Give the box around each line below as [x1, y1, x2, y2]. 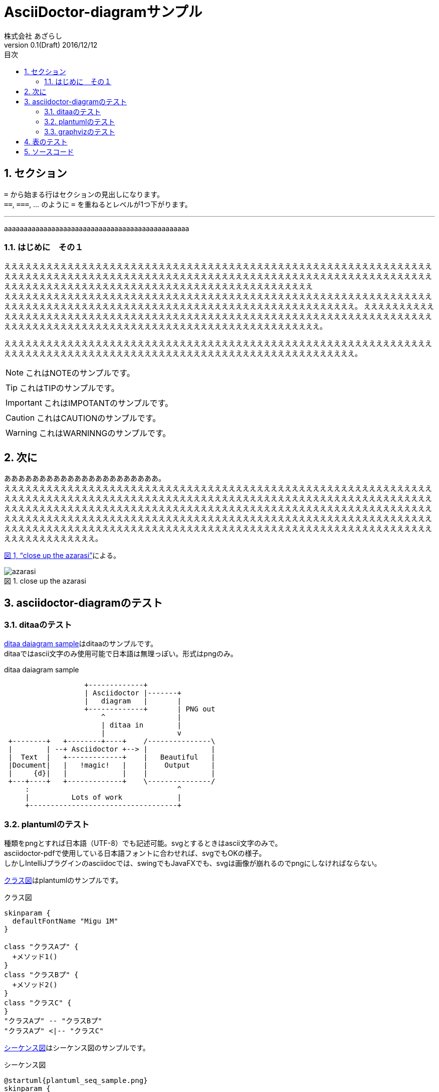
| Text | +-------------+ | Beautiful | [8, 753, 215, 762]
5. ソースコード [24, 147, 74, 156]
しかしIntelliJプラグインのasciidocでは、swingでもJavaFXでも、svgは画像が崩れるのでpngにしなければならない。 [4, 859, 381, 868]
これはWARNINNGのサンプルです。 [39, 428, 171, 439]
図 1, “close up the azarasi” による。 [4, 551, 120, 560]
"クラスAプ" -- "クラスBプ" [4, 1017, 102, 1025]
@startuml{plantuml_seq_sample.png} [4, 1076, 148, 1085]
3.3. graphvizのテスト [44, 127, 115, 136]
